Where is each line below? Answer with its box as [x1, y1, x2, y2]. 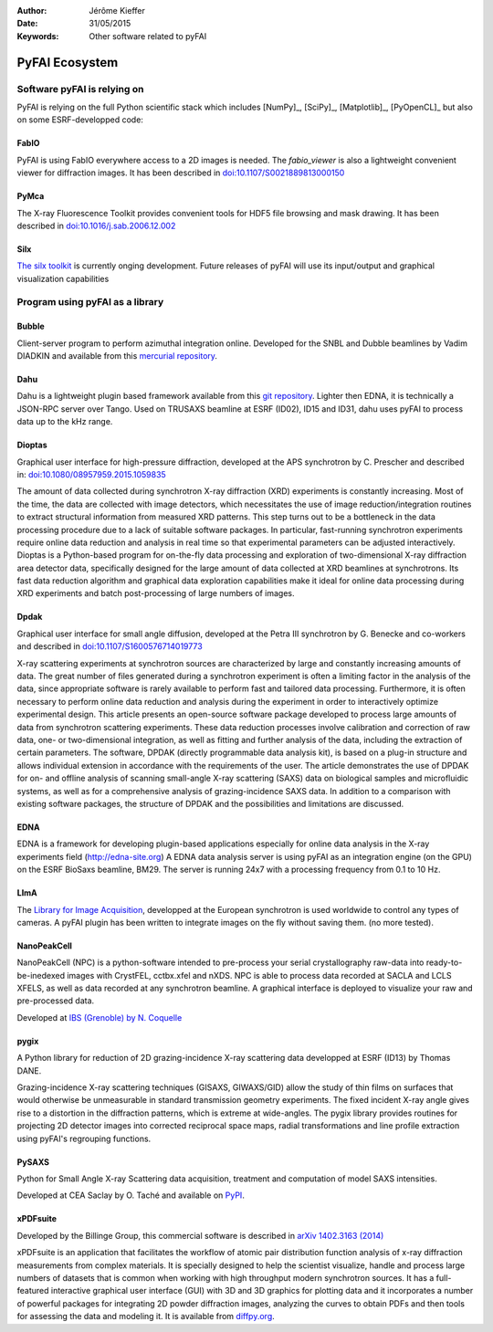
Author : [16, 5, 47, 16]
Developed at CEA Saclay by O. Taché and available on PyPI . [16, 1190, 246, 1201]
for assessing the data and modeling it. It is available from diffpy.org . [16, 1311, 276, 1322]
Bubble [16, 320, 45, 332]
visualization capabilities [16, 273, 110, 284]
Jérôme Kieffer [89, 5, 145, 16]
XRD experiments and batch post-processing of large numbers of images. [16, 588, 296, 599]
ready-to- [425, 957, 463, 968]
